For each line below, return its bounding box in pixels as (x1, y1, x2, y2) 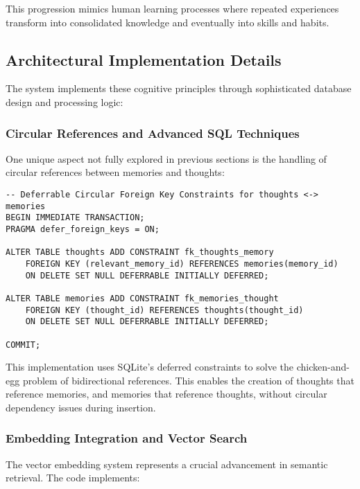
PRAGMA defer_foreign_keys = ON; (6, 224, 160, 234)
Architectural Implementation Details (6, 48, 282, 70)
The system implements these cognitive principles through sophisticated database (6, 81, 352, 96)
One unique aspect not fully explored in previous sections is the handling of (6, 151, 327, 166)
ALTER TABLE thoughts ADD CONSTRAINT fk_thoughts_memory (6, 247, 274, 258)
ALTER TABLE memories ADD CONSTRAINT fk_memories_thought (6, 293, 279, 303)
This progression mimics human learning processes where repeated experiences (6, 1, 339, 15)
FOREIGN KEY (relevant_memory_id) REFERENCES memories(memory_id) (25, 258, 338, 269)
